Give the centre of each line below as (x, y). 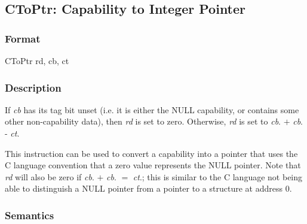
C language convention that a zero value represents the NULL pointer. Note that (153, 165)
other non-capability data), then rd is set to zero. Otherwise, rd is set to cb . (143, 121)
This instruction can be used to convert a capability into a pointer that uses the (151, 153)
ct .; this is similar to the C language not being (218, 176)
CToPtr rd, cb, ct (37, 60)
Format (23, 38)
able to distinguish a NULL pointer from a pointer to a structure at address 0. (148, 188)
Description (33, 87)
